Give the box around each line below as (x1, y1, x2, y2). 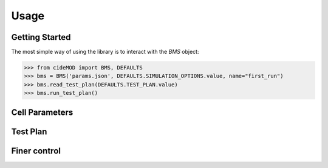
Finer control (11, 146, 61, 156)
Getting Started (11, 32, 71, 42)
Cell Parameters (11, 107, 73, 117)
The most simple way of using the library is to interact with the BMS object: (11, 48, 199, 56)
